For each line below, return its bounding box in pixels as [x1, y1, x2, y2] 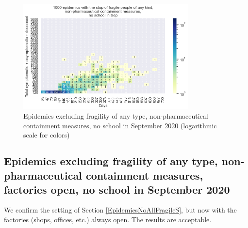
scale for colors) [23, 130, 70, 140]
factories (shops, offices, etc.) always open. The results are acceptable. [4, 214, 212, 224]
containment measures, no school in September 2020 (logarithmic [23, 120, 217, 130]
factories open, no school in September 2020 [4, 182, 230, 197]
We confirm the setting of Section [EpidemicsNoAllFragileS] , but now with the [4, 204, 237, 214]
